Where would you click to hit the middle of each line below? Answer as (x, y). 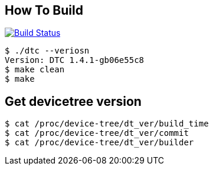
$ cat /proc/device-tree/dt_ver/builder (99, 143)
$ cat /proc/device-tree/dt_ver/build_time (107, 124)
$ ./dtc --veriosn (47, 51)
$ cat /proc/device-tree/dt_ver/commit (97, 133)
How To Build (44, 10)
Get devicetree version (73, 101)
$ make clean (35, 70)
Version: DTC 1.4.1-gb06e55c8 (75, 60)
